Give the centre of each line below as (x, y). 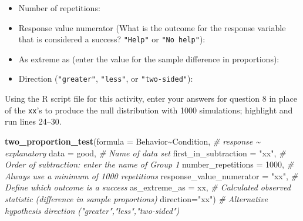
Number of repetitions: (59, 8)
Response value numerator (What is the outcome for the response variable (152, 27)
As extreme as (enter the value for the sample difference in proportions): (149, 58)
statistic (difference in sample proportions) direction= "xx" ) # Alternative (137, 198)
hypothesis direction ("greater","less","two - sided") (92, 210)
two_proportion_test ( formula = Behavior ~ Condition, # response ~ (133, 141)
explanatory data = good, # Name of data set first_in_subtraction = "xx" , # (145, 153)
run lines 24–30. (33, 121)
